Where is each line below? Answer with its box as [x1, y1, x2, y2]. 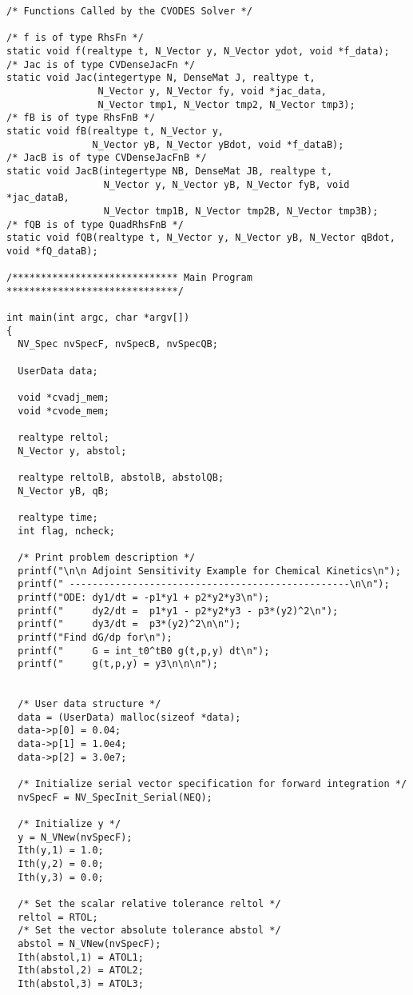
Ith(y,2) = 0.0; [18, 858, 104, 869]
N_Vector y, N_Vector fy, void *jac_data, [97, 85, 327, 97]
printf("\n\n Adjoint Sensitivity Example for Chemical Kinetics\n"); [18, 565, 401, 577]
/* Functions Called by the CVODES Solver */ [6, 6, 252, 17]
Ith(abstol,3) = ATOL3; [18, 977, 144, 989]
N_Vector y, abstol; [18, 445, 127, 457]
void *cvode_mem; [18, 405, 109, 417]
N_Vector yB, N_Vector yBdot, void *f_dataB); [92, 138, 344, 150]
